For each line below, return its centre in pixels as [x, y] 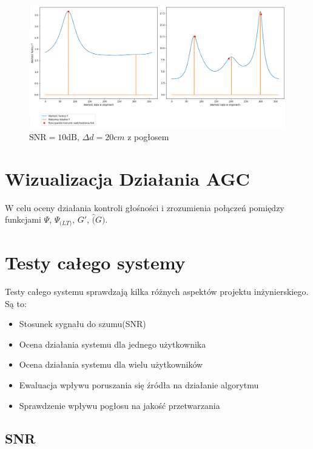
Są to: [16, 303]
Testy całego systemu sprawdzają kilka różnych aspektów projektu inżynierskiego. [157, 291]
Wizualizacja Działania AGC [127, 178]
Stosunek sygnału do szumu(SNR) [82, 324]
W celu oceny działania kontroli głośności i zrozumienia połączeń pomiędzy [145, 207]
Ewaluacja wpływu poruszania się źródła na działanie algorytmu [139, 384]
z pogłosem [148, 136]
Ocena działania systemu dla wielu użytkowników [111, 364]
